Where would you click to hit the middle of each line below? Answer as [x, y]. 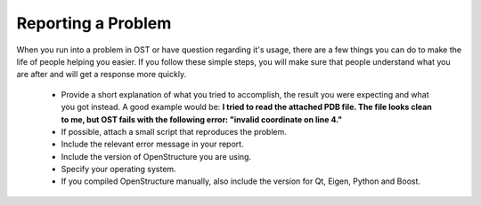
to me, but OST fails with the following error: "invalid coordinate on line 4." [202, 119]
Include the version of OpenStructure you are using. [156, 156]
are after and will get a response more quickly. [102, 75]
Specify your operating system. [119, 170]
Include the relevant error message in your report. [152, 144]
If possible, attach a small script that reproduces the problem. [174, 131]
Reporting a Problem [94, 23]
